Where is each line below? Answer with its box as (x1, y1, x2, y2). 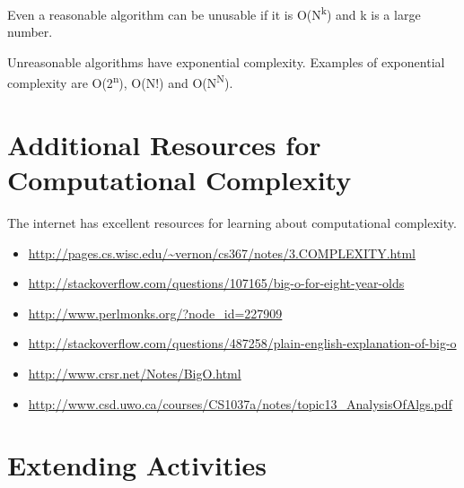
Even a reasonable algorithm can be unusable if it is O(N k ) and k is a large (7, 3, 421, 23)
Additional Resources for (7, 126, 321, 162)
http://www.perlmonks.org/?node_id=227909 (28, 303, 283, 322)
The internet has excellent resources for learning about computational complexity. (7, 213, 457, 231)
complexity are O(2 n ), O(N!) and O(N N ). (7, 71, 233, 92)
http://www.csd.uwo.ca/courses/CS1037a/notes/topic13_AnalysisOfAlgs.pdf (28, 394, 452, 413)
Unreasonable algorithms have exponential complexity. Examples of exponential (7, 52, 445, 71)
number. (7, 22, 53, 41)
